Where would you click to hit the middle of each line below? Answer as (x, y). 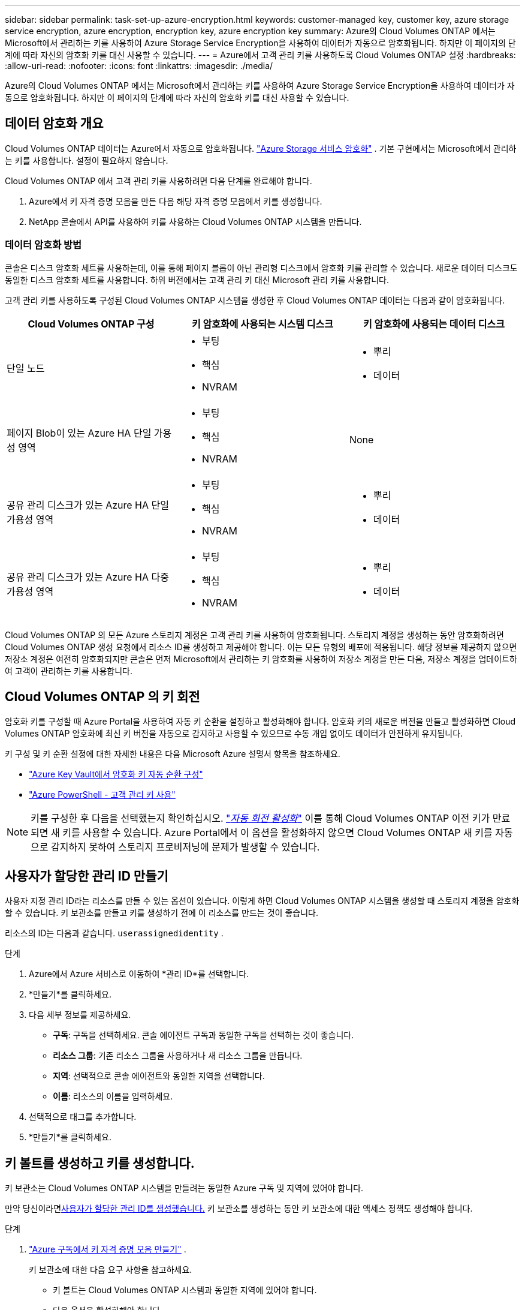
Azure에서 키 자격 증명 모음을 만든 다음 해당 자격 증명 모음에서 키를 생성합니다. (176, 201)
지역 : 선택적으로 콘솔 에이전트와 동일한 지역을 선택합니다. (159, 1076)
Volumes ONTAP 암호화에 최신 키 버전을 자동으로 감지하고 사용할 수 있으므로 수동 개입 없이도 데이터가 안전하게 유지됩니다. (234, 734)
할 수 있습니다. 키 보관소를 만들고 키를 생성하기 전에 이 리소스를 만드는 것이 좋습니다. (162, 913)
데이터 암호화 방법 (43, 245)
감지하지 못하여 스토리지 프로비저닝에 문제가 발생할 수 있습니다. (185, 847)
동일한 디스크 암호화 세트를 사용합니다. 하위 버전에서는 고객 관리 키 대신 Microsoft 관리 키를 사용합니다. (197, 280)
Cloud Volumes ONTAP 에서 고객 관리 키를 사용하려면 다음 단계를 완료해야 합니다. (159, 181)
